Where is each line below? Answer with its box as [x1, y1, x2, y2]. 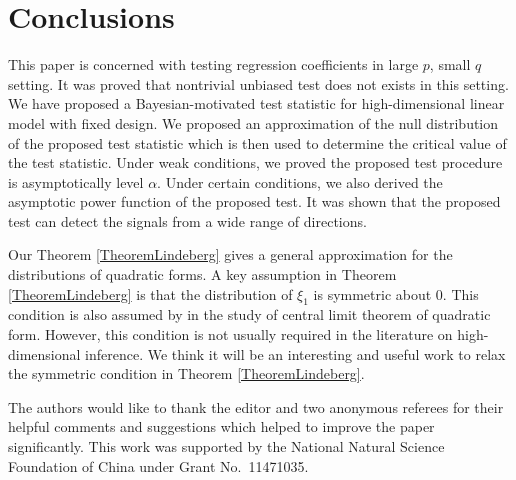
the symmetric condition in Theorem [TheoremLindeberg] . [8, 363, 365, 384]
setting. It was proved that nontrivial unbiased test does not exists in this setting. [8, 73, 509, 94]
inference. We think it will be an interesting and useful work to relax [85, 343, 506, 364]
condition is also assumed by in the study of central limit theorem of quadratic [8, 304, 491, 325]
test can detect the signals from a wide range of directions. [8, 210, 367, 231]
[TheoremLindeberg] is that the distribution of [8, 283, 293, 304]
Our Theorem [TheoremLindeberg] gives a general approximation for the [8, 244, 453, 265]
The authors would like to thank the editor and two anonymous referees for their [8, 396, 504, 417]
